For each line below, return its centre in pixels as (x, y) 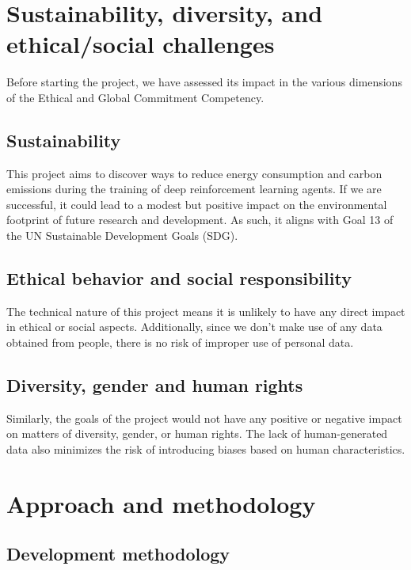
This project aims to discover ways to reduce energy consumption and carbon (194, 173)
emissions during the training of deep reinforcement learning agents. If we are (194, 189)
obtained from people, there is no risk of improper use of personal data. (180, 342)
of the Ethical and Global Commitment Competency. (135, 97)
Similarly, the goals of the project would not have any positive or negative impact (204, 418)
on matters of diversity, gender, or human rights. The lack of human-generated (197, 433)
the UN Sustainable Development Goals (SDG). (122, 236)
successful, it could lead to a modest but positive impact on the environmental (197, 204)
